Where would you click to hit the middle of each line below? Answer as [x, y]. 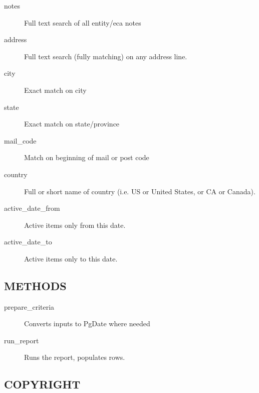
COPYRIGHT [42, 384]
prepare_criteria [29, 306]
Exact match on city [55, 90]
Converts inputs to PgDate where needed [87, 323]
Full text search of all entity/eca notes [83, 22]
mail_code [20, 140]
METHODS [35, 285]
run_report [22, 340]
